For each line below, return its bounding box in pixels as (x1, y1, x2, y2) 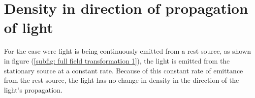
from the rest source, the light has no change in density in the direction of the (4, 75, 239, 85)
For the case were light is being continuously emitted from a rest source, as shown (4, 46, 251, 56)
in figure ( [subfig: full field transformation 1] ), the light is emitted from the (4, 55, 230, 65)
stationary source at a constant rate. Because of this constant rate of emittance (4, 65, 243, 75)
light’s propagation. (4, 84, 63, 95)
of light (4, 17, 54, 37)
